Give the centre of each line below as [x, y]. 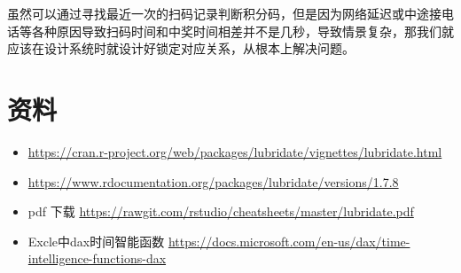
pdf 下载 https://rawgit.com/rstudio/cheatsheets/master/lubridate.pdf [221, 211]
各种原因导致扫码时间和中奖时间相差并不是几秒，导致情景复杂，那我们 [236, 31]
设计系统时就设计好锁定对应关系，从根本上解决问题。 [199, 48]
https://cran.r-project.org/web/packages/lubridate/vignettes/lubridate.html [235, 151]
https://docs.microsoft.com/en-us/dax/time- [289, 241]
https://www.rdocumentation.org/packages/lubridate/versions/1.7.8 [213, 181]
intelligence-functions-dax [97, 258]
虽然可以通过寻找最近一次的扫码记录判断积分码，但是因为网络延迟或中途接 [224, 13]
